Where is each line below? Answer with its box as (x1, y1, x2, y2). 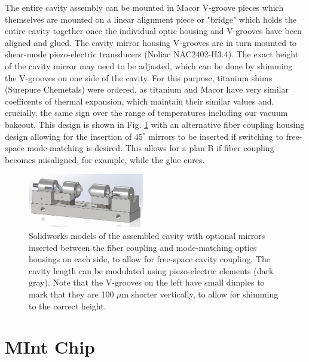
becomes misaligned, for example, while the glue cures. (5, 153, 205, 165)
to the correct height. (29, 299, 106, 312)
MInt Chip (5, 335, 96, 359)
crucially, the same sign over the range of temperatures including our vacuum (5, 106, 288, 119)
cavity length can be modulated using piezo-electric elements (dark (29, 264, 274, 277)
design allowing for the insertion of (5, 130, 132, 142)
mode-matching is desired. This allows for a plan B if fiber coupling (27, 142, 274, 154)
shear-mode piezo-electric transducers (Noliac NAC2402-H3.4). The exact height (5, 48, 299, 60)
